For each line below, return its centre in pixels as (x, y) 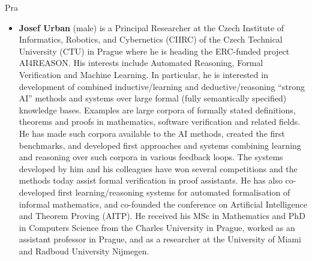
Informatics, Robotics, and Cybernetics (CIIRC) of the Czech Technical (151, 39)
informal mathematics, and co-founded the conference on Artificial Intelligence (163, 204)
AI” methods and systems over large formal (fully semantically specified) (153, 98)
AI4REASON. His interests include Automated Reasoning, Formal (141, 63)
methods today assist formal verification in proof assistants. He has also (151, 180)
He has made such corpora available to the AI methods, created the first (152, 133)
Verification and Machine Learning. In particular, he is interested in (143, 74)
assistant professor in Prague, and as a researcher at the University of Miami (160, 239)
